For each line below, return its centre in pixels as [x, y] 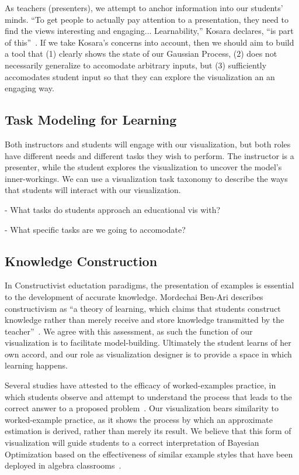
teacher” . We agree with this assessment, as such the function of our [129, 331]
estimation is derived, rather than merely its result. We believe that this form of [148, 431]
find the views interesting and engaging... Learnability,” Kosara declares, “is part [149, 31]
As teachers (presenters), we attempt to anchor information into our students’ [144, 8]
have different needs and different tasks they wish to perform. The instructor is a [149, 155]
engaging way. [29, 88]
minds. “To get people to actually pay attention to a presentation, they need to [147, 19]
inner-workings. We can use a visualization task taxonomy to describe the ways [146, 178]
